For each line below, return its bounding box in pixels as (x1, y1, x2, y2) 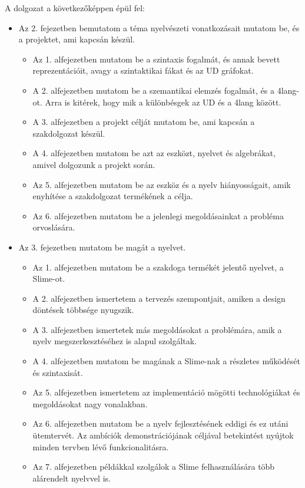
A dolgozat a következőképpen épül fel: (5, 2, 145, 14)
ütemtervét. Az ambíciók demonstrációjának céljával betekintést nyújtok (32, 429, 294, 441)
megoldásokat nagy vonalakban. (32, 397, 148, 410)
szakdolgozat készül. (32, 127, 105, 139)
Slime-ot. (32, 272, 65, 285)
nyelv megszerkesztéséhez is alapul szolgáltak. (32, 335, 197, 347)
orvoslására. (32, 221, 75, 233)
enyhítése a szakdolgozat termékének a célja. (32, 190, 193, 202)
